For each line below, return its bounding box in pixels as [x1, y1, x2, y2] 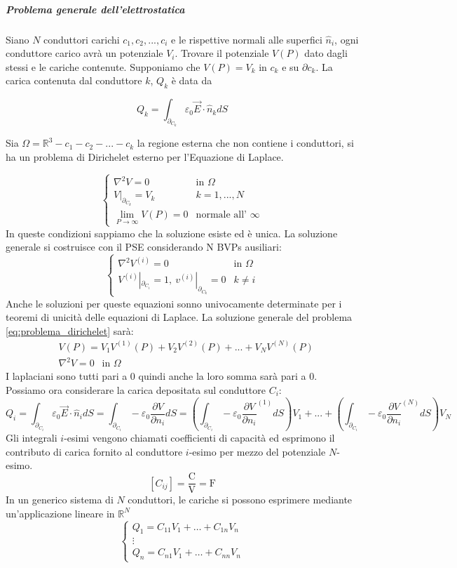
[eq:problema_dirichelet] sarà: [6, 323, 134, 338]
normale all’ [196, 210, 247, 220]
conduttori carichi [43, 32, 120, 46]
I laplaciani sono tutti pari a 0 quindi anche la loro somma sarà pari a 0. [6, 369, 318, 383]
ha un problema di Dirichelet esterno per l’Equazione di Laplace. [6, 149, 284, 164]
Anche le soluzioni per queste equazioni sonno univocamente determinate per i [6, 296, 342, 310]
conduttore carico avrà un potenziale [6, 46, 163, 60]
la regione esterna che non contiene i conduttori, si [137, 136, 354, 150]
